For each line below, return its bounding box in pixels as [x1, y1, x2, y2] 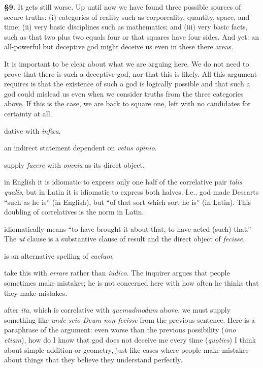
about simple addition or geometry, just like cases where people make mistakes [4, 344, 249, 355]
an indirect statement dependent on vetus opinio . [4, 142, 157, 153]
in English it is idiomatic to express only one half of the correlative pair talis [4, 176, 242, 187]
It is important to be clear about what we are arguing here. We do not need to [4, 58, 249, 69]
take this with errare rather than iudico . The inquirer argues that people [4, 267, 230, 278]
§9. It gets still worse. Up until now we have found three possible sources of [4, 2, 241, 12]
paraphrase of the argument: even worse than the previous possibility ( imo [4, 324, 236, 335]
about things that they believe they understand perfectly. [4, 354, 183, 365]
